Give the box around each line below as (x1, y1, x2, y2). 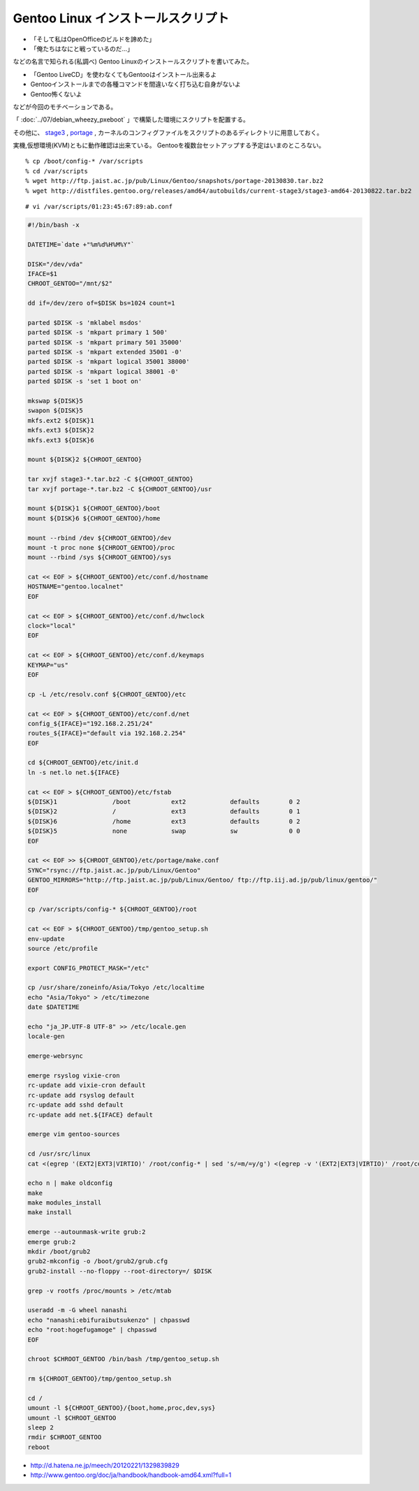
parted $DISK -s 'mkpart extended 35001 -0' (27, 348, 183, 356)
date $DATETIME (27, 1003, 80, 1011)
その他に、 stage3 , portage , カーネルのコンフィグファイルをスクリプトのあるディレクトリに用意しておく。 (13, 128, 323, 136)
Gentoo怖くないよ (30, 89, 82, 98)
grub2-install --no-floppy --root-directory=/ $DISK (27, 1267, 212, 1275)
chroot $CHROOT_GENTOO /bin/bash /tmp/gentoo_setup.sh (27, 1355, 219, 1363)
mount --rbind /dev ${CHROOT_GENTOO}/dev (27, 534, 172, 541)
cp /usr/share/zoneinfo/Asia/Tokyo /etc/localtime (27, 984, 205, 991)
